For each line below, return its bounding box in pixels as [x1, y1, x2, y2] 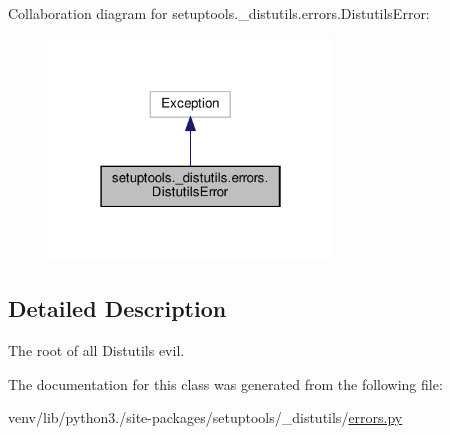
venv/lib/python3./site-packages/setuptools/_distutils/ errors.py [8, 407, 403, 428]
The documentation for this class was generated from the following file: [8, 373, 443, 394]
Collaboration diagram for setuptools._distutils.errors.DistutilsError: [8, 3, 430, 23]
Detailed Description [8, 293, 227, 324]
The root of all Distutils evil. [8, 340, 185, 361]
